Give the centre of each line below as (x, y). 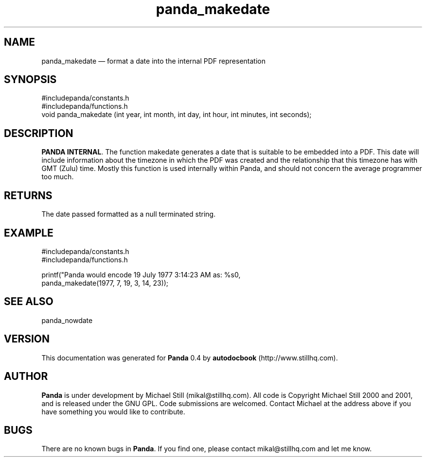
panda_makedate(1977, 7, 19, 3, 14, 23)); (105, 283)
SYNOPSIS (30, 80)
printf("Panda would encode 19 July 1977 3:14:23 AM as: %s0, (141, 274)
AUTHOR (26, 376)
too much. (58, 177)
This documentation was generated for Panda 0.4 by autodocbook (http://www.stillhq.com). (190, 358)
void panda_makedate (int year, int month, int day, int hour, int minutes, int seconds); (177, 115)
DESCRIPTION (39, 133)
